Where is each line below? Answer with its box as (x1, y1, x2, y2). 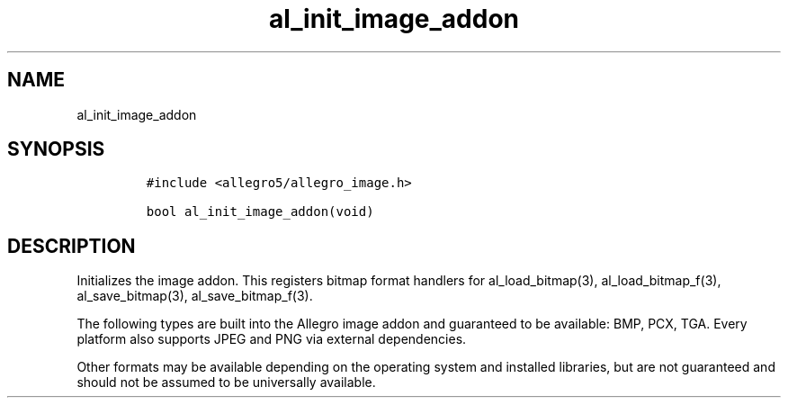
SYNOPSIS (7, 138, 105, 161)
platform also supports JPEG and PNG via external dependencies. (76, 331, 467, 347)
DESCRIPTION (7, 234, 136, 257)
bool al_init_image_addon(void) (146, 204, 374, 220)
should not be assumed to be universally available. (76, 374, 376, 391)
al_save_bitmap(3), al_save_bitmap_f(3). (76, 288, 313, 304)
